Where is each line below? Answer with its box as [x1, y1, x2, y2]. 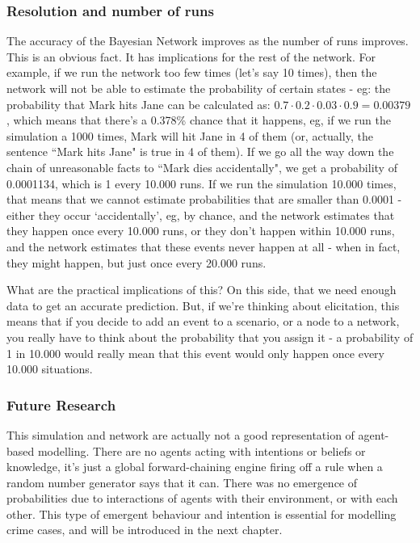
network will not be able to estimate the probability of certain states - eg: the [6, 80, 391, 96]
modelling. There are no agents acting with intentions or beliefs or [37, 442, 366, 459]
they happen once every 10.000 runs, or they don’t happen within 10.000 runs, [6, 222, 395, 239]
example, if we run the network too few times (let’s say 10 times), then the [6, 64, 377, 81]
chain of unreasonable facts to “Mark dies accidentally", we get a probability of [6, 158, 397, 175]
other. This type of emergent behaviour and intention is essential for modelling [6, 505, 397, 522]
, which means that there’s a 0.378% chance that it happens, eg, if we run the [6, 112, 391, 128]
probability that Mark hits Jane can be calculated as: [6, 95, 271, 112]
